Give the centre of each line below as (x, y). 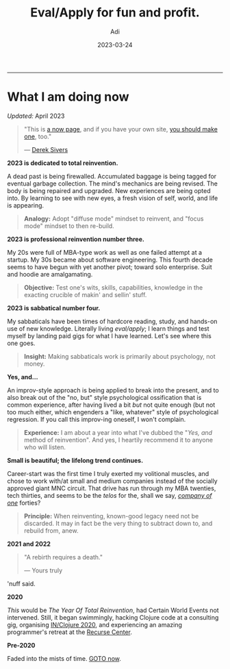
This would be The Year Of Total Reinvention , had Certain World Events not (113, 610)
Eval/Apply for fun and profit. (115, 13)
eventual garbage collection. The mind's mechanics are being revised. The (112, 184)
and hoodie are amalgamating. (50, 274)
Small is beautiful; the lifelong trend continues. (75, 460)
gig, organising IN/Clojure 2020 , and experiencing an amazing (95, 624)
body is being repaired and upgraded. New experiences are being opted (109, 190)
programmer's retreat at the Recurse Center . (69, 632)
